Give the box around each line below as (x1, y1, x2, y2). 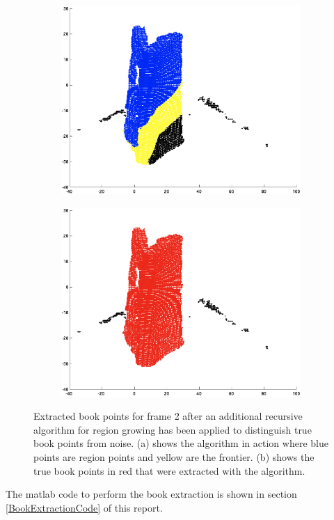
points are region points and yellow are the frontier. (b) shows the (33, 450, 315, 464)
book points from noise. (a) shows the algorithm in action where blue (33, 436, 328, 450)
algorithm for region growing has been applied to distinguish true (33, 422, 312, 436)
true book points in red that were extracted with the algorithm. (33, 463, 305, 478)
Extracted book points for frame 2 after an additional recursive (33, 409, 303, 423)
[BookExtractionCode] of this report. (6, 500, 163, 514)
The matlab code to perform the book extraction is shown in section (6, 487, 297, 501)
